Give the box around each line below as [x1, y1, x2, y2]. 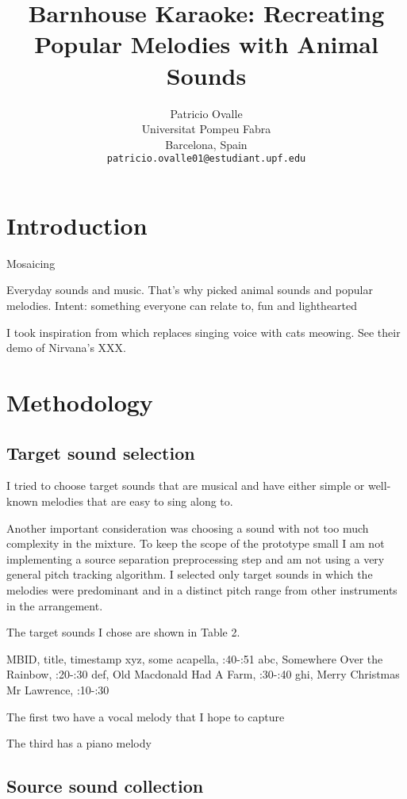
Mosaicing [6, 254, 56, 271]
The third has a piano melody [6, 735, 152, 751]
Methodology [6, 386, 153, 419]
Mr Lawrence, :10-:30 [6, 681, 109, 698]
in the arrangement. [6, 597, 103, 614]
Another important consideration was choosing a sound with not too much [6, 519, 369, 536]
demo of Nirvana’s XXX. [6, 339, 127, 356]
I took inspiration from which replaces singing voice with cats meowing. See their [6, 323, 401, 340]
